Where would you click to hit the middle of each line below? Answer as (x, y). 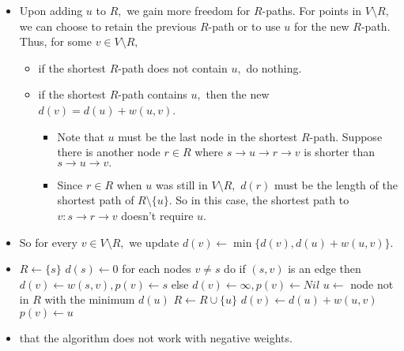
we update (154, 242)
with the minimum (90, 299)
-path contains (153, 94)
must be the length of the (336, 184)
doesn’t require (157, 215)
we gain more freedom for (189, 10)
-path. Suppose (346, 136)
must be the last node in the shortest (208, 136)
